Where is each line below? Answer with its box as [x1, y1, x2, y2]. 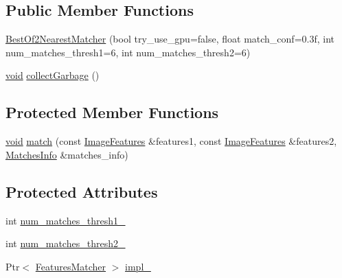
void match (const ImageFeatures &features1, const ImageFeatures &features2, [5, 134, 337, 148]
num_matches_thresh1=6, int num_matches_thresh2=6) [5, 45, 251, 59]
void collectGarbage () [5, 68, 100, 82]
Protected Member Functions [5, 102, 219, 123]
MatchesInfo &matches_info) [5, 147, 128, 161]
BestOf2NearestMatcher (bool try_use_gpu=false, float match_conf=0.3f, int [5, 32, 334, 46]
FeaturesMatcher [35, 259, 106, 273]
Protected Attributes [5, 181, 158, 202]
